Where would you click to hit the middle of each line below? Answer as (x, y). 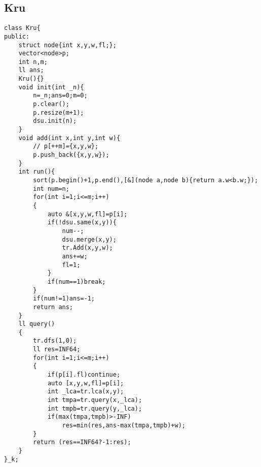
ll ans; (31, 70)
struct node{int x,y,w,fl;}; (67, 45)
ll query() (37, 324)
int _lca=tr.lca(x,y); (86, 392)
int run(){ (37, 172)
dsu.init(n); (55, 121)
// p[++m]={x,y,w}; (66, 146)
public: (17, 36)
